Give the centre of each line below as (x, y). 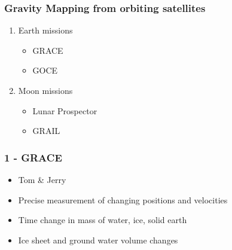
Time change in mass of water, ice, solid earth (103, 220)
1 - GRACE (33, 157)
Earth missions (45, 30)
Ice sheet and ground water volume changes (98, 240)
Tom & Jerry (42, 179)
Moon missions (45, 90)
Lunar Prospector (65, 110)
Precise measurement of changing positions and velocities (123, 199)
